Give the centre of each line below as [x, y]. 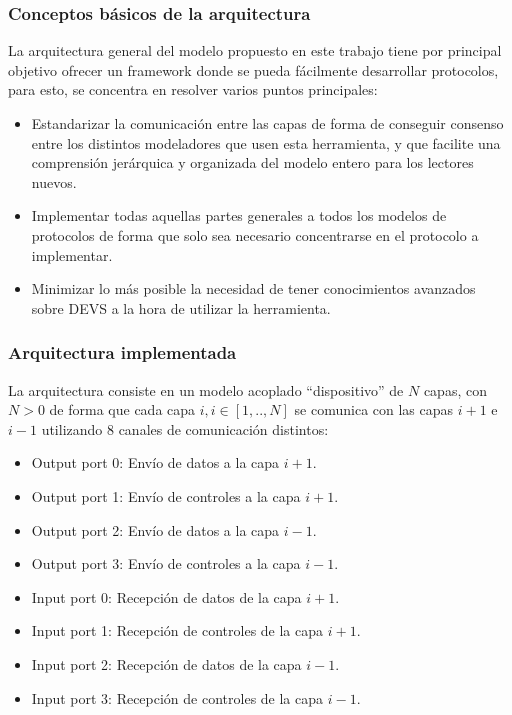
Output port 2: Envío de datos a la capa [155, 529]
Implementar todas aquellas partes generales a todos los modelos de [239, 215]
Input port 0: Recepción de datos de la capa [166, 596]
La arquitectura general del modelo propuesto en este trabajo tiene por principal [255, 50]
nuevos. [54, 181]
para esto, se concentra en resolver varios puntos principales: [193, 89]
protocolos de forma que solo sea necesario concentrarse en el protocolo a [255, 234]
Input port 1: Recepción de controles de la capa [177, 630]
